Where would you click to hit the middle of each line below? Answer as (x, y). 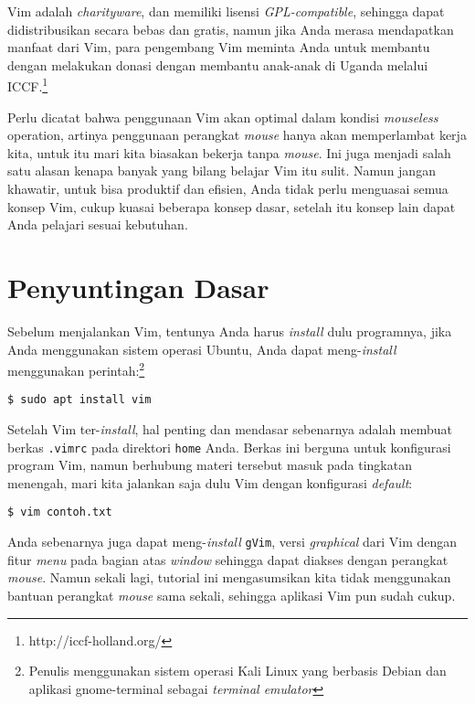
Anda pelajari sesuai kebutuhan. (98, 224)
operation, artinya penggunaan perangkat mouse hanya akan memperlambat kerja (237, 135)
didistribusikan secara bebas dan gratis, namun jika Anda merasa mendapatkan (231, 29)
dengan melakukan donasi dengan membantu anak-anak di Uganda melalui (218, 64)
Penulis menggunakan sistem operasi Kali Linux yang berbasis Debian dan (237, 671)
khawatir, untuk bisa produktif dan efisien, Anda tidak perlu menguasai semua (228, 188)
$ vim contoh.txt (60, 512)
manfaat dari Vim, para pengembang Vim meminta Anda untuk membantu (219, 47)
